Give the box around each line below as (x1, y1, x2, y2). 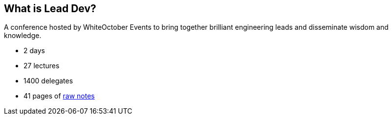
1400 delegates (23, 77, 73, 85)
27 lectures (23, 61, 60, 70)
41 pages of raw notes (23, 92, 95, 100)
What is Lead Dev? (4, 2, 96, 15)
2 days (23, 46, 45, 55)
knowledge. (4, 31, 42, 40)
